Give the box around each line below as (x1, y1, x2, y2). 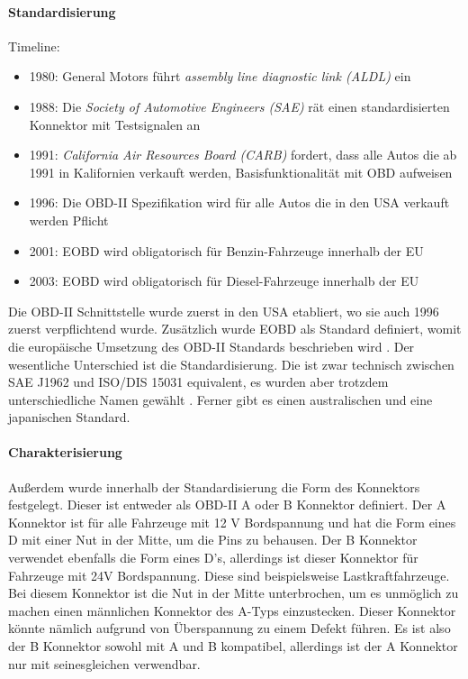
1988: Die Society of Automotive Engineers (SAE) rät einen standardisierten (29, 96, 450, 115)
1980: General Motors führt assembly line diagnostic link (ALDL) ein (29, 67, 411, 86)
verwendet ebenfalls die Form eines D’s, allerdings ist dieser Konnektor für (8, 548, 418, 567)
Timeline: (8, 36, 60, 55)
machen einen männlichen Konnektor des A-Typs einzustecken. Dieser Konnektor (8, 601, 456, 619)
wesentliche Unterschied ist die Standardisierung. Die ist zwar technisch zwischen (8, 354, 454, 373)
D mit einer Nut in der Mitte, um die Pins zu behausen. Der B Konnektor (8, 530, 418, 549)
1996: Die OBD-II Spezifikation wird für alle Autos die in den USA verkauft (29, 193, 450, 212)
